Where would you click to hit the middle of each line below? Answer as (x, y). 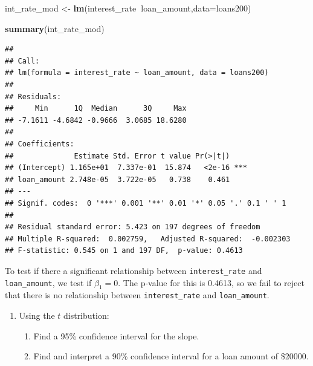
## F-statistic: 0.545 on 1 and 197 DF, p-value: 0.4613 (124, 251)
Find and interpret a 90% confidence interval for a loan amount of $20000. (171, 356)
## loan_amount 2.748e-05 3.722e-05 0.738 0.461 (118, 179)
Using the (37, 315)
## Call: (22, 61)
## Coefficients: (40, 144)
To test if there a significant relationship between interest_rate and (134, 270)
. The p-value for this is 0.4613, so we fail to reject (211, 282)
